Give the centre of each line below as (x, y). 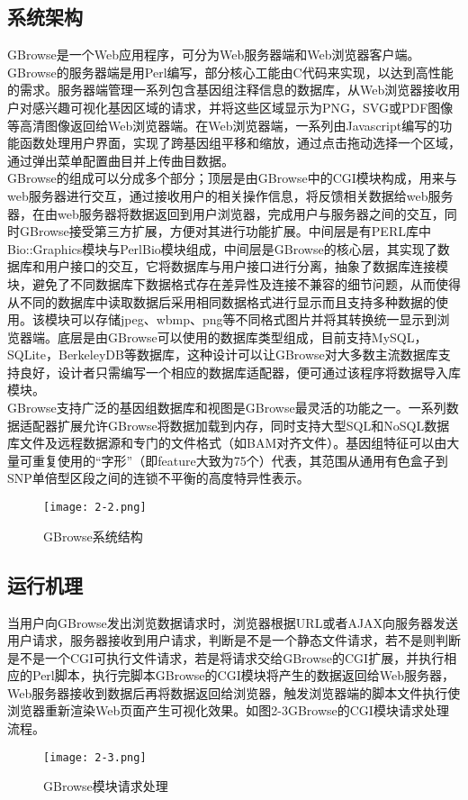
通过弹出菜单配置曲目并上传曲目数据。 (121, 160)
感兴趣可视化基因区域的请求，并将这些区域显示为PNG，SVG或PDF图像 (243, 107)
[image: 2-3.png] (95, 757)
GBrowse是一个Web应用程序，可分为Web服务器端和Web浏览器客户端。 (214, 55)
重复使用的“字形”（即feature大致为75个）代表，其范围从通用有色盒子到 (240, 460)
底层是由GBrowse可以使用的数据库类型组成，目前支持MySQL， (242, 336)
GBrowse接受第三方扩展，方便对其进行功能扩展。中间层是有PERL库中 (225, 231)
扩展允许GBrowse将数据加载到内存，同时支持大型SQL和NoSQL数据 (253, 425)
